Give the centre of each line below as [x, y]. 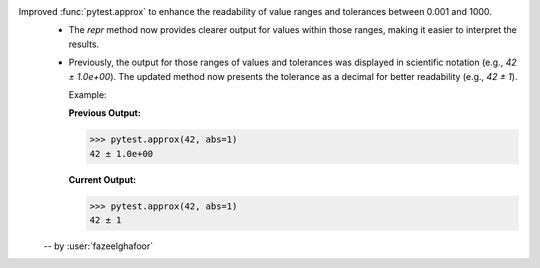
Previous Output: [105, 113]
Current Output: [102, 179]
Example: [87, 94]
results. [84, 44]
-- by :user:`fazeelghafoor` [98, 246]
